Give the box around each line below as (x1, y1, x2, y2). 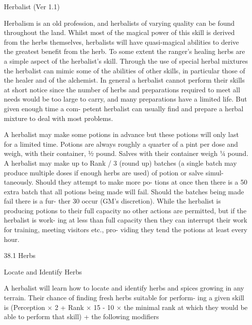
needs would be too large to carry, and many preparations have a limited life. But (4, 94, 247, 104)
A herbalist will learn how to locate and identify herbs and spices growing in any (4, 283, 244, 293)
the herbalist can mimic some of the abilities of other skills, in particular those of (4, 65, 245, 75)
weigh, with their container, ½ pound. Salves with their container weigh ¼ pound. (4, 148, 249, 158)
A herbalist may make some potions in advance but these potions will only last (4, 129, 239, 139)
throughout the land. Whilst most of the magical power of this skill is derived (4, 27, 235, 37)
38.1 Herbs (4, 250, 36, 260)
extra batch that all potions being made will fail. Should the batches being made (4, 186, 244, 196)
